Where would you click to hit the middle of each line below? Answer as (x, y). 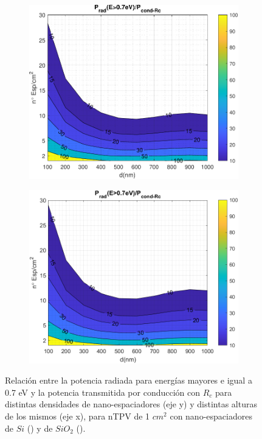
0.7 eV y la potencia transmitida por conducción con (103, 392)
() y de (40, 428)
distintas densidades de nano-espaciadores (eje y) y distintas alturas (131, 404)
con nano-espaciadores (211, 416)
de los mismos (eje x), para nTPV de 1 (78, 416)
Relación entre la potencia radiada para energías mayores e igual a (129, 380)
